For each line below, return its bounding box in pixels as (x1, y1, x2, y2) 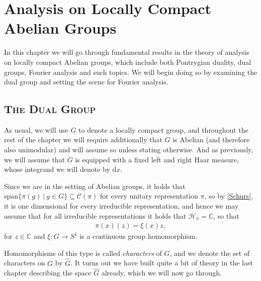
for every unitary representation (100, 191, 198, 201)
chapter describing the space (4, 267, 92, 278)
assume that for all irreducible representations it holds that (4, 210, 187, 221)
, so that (213, 210, 239, 221)
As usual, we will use (4, 124, 68, 135)
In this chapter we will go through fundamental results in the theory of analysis (4, 47, 249, 57)
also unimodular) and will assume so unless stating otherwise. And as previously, (4, 144, 253, 155)
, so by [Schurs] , (204, 191, 253, 201)
